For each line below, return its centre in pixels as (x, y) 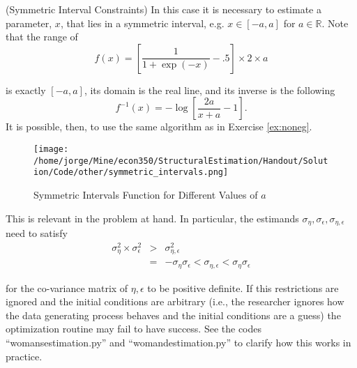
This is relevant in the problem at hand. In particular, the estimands (152, 218)
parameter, (29, 23)
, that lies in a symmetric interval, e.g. (142, 23)
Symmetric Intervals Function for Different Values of (146, 194)
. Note (335, 23)
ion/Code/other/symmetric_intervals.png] (131, 172)
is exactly (26, 90)
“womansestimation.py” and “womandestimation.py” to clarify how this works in (178, 342)
